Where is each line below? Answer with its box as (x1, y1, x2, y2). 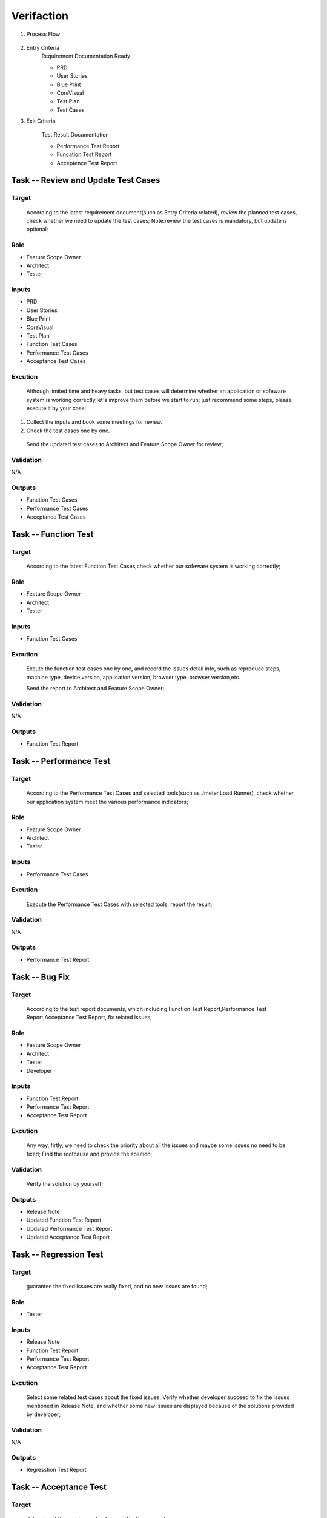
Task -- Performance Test (11, 756, 111, 766)
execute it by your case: (26, 404, 87, 412)
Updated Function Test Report (26, 1216, 102, 1224)
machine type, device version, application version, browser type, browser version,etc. (26, 673, 241, 681)
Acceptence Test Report (56, 159, 117, 166)
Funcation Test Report (56, 151, 112, 158)
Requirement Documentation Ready (41, 52, 130, 60)
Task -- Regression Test (11, 1249, 104, 1259)
